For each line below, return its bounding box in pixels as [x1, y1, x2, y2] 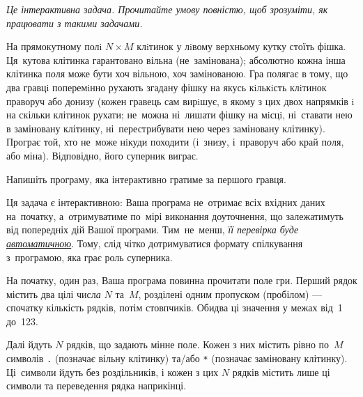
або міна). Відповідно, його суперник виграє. [6, 148, 199, 162]
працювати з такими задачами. [6, 15, 143, 30]
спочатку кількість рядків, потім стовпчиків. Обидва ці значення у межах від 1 [6, 300, 343, 315]
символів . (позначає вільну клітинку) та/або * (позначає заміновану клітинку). [6, 351, 348, 366]
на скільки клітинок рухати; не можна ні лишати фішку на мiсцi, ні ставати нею [6, 107, 353, 122]
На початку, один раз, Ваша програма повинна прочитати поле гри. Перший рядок [6, 273, 357, 288]
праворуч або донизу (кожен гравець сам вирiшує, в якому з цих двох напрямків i [6, 93, 355, 108]
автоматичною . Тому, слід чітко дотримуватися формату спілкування [6, 235, 303, 250]
